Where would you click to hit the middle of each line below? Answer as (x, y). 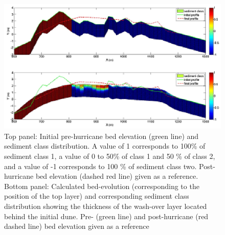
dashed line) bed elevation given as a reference (77, 226)
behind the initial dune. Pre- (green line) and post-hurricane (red (106, 216)
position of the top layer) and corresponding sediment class (97, 196)
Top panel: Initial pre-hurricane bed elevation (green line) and (102, 136)
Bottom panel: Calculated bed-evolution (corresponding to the (102, 186)
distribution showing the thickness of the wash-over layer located (106, 206)
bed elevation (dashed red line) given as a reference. (117, 176)
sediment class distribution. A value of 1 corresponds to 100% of (105, 146)
